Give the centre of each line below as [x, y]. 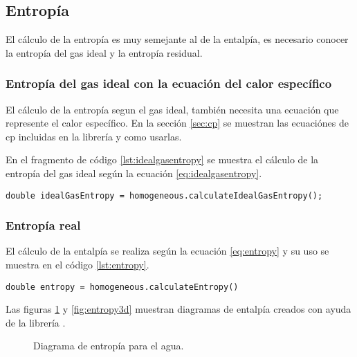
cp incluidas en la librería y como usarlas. [94, 136]
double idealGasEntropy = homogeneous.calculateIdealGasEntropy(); [164, 195]
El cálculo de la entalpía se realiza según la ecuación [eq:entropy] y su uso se [167, 251]
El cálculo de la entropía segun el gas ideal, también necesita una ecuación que [172, 109]
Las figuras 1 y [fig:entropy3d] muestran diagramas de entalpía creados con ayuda [178, 309]
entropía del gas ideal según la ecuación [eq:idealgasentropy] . [134, 173]
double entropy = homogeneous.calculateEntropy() [122, 287]
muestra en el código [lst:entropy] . [77, 265]
